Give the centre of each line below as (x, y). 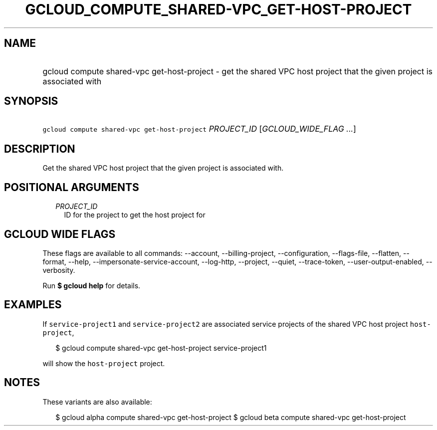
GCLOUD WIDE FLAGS (60, 234)
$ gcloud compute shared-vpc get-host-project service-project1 (161, 348)
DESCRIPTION (40, 149)
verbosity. (59, 270)
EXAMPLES (33, 305)
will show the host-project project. (104, 363)
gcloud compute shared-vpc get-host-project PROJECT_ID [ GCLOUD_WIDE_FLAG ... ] (199, 129)
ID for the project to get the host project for (135, 215)
